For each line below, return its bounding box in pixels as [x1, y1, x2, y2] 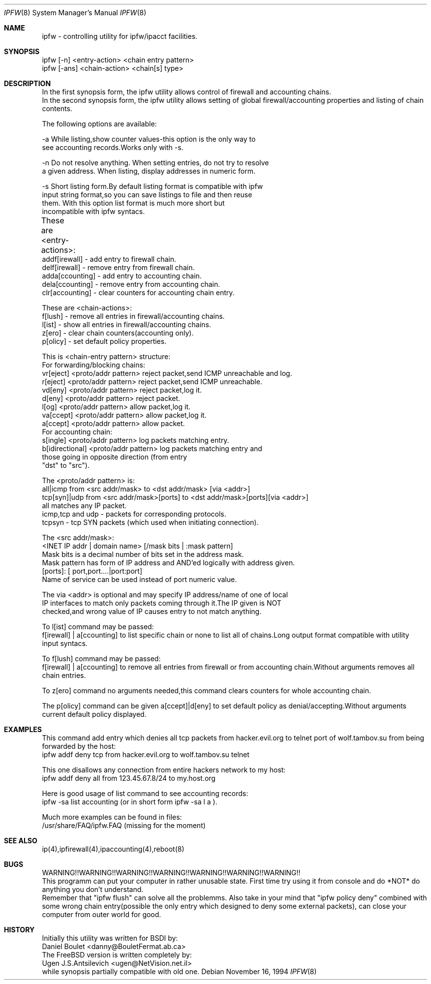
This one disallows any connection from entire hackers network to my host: [42, 766, 286, 774]
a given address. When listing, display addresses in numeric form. [42, 167, 256, 175]
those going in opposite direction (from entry [42, 453, 187, 461]
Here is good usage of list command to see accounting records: [42, 789, 248, 798]
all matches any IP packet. [42, 501, 127, 510]
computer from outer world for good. [42, 910, 161, 919]
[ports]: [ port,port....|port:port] [42, 567, 143, 575]
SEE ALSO [4, 836, 37, 845]
